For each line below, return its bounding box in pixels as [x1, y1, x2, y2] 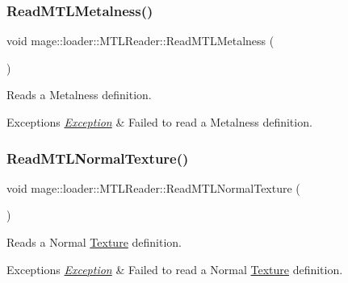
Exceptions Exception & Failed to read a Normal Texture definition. [6, 260, 343, 277]
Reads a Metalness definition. [6, 86, 152, 103]
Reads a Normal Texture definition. [6, 234, 182, 250]
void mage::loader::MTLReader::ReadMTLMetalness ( [6, 32, 275, 49]
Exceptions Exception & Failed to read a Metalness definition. [6, 114, 312, 130]
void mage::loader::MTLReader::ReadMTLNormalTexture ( [6, 179, 300, 196]
